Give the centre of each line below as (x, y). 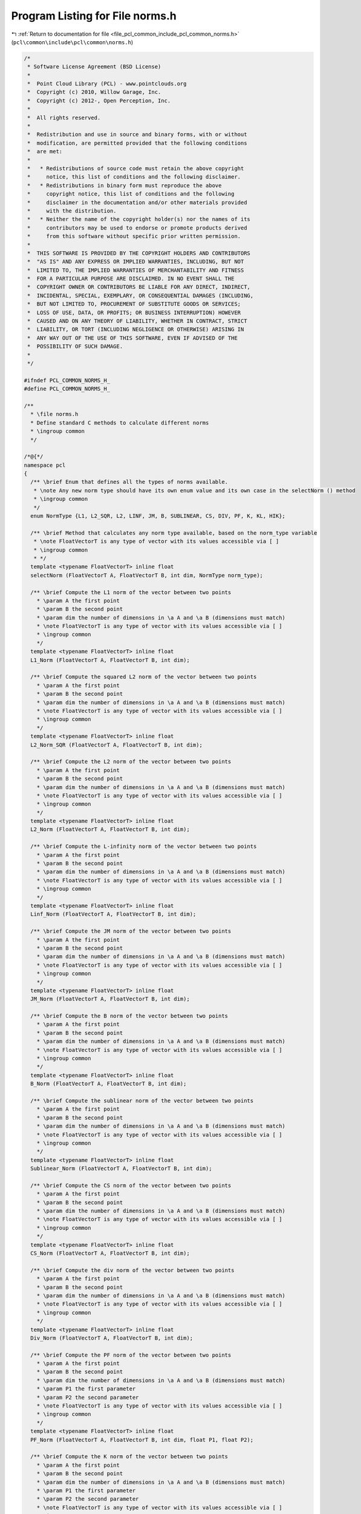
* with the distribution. (72, 211)
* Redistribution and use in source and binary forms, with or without (137, 134)
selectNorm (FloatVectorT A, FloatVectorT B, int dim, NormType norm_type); (147, 575)
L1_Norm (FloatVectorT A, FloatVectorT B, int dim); (110, 660)
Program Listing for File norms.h (94, 16)
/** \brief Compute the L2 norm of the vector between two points (131, 762)
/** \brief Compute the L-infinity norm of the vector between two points (144, 847)
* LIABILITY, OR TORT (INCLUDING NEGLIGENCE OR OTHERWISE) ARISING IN (136, 329)
